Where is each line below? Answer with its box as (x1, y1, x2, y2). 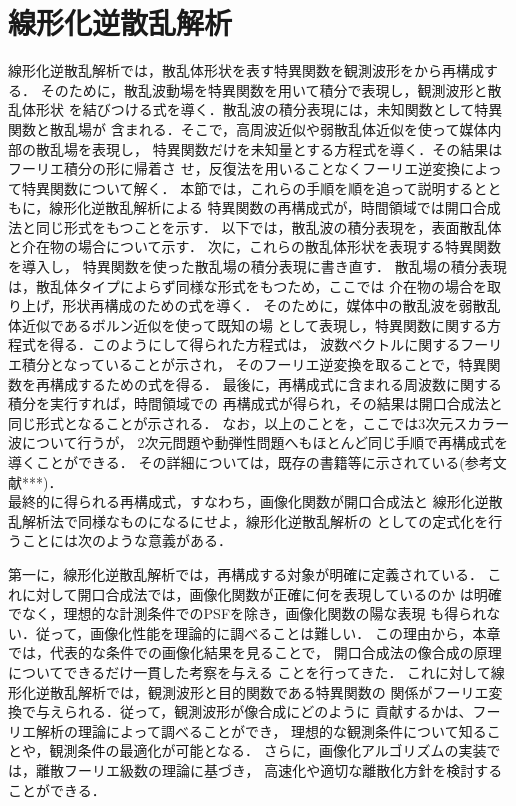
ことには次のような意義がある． (21, 530, 232, 551)
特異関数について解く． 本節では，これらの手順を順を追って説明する (21, 177, 474, 198)
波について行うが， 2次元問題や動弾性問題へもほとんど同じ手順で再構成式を (8, 432, 508, 453)
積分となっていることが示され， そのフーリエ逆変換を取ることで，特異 (21, 354, 487, 375)
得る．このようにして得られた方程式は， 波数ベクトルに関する (49, 334, 461, 355)
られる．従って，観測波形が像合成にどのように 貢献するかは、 (63, 701, 473, 722)
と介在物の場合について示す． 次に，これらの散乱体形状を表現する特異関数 (8, 236, 501, 257)
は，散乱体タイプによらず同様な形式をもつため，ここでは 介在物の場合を (8, 275, 488, 296)
